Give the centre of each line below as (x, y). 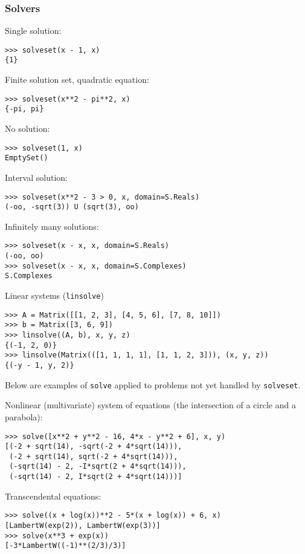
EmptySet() (27, 158)
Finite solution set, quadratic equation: (77, 80)
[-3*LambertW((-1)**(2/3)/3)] (66, 546)
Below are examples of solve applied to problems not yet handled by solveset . (153, 384)
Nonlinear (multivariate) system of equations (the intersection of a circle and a (150, 405)
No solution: (27, 129)
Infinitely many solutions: (52, 226)
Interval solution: (36, 177)
